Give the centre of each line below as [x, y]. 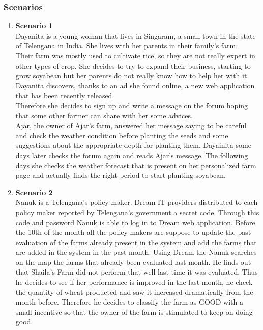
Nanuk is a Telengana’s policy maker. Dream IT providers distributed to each [137, 202]
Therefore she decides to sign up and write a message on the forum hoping [132, 105]
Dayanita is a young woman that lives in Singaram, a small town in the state [136, 35]
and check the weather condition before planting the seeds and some [122, 135]
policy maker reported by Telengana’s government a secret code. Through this [137, 212]
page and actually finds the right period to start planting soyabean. [121, 175]
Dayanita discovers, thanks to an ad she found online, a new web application [135, 85]
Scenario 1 [34, 26]
